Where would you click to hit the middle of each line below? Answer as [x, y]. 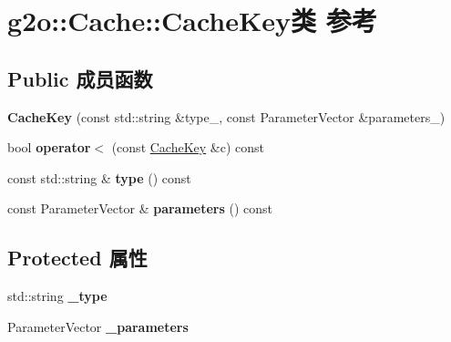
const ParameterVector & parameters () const [140, 208]
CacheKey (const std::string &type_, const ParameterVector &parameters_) [226, 116]
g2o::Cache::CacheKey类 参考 [192, 21]
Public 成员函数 [80, 78]
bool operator [49, 147]
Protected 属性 [77, 258]
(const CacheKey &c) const [188, 147]
